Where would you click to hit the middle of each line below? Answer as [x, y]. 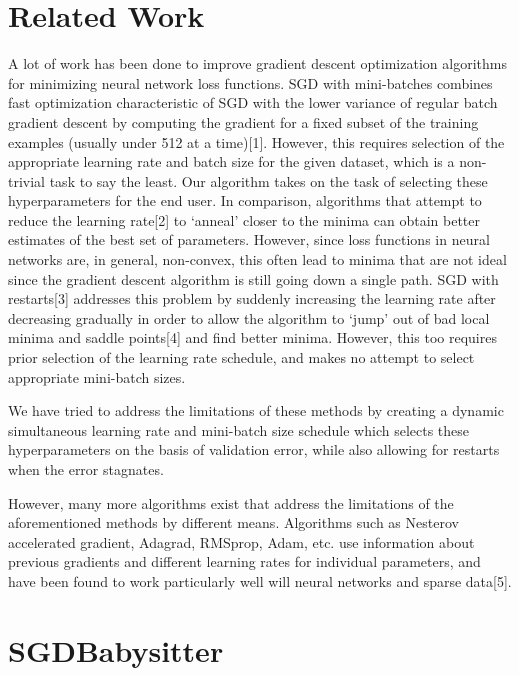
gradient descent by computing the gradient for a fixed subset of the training [243, 121]
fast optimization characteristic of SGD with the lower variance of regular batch [253, 102]
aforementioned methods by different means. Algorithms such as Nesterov [233, 522]
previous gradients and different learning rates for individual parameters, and [244, 561]
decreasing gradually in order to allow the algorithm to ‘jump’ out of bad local [249, 317]
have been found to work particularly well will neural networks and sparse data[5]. [260, 580]
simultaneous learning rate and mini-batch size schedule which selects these [239, 429]
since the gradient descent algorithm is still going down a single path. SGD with [253, 278]
